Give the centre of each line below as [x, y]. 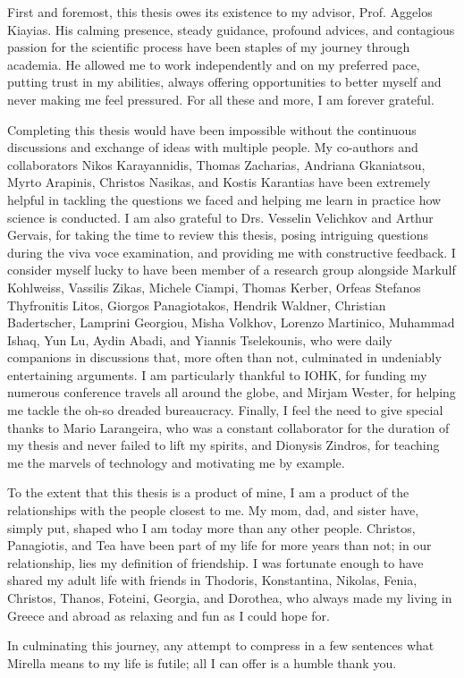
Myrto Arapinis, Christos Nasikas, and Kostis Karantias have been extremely [219, 182]
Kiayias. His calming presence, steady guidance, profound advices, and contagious [231, 29]
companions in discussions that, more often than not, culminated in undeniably [224, 357]
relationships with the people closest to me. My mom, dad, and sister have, [213, 510]
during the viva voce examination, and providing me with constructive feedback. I [232, 252]
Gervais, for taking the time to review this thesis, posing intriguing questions [218, 235]
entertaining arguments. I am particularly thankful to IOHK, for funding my [217, 374]
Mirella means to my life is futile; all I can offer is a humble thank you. [202, 662]
